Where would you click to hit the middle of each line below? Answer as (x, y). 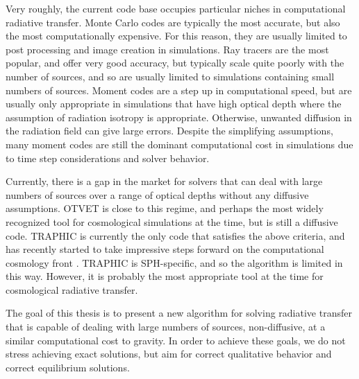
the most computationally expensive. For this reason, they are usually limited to (176, 36)
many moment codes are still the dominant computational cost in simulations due (179, 144)
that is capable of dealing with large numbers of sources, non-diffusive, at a (166, 327)
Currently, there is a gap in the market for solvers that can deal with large (164, 181)
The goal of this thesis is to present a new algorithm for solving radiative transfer (179, 313)
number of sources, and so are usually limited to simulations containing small (170, 76)
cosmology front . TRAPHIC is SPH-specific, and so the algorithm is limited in (174, 262)
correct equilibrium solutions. (68, 367)
